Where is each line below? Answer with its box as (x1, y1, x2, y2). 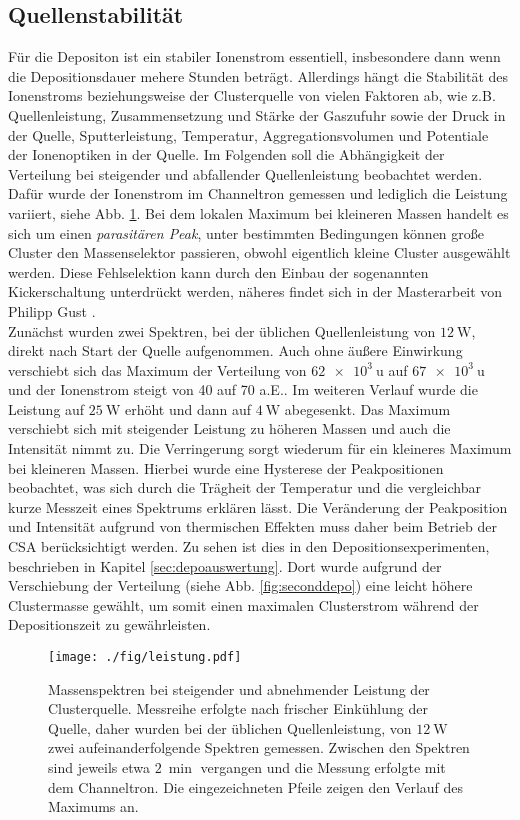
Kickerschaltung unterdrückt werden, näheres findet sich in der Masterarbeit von (8, 281, 503, 302)
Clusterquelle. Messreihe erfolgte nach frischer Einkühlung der (48, 698, 428, 719)
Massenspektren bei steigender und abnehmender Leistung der (48, 678, 430, 699)
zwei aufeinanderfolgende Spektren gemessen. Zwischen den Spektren (48, 737, 470, 758)
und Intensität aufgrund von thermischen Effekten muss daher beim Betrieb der (8, 516, 497, 537)
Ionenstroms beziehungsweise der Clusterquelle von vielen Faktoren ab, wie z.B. (8, 85, 496, 106)
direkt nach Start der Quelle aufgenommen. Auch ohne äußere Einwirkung (8, 340, 463, 361)
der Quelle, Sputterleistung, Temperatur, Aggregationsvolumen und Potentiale (8, 124, 489, 145)
